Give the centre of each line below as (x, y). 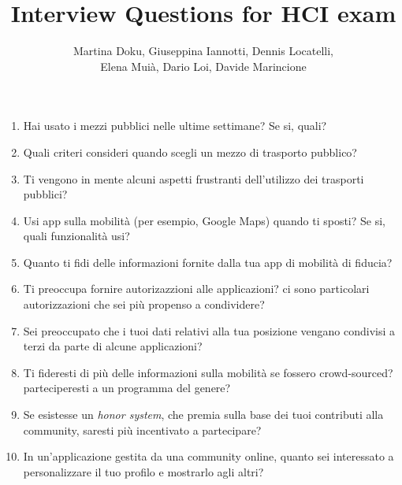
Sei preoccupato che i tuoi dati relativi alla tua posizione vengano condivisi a (209, 330)
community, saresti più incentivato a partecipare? (142, 429)
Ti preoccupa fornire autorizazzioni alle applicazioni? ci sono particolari (196, 289)
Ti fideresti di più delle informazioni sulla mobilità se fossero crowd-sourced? (208, 372)
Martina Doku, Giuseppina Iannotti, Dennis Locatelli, (203, 51)
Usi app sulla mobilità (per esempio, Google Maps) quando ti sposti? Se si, (204, 220)
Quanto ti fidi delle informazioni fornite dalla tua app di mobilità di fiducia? (208, 262)
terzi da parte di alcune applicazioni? (113, 346)
